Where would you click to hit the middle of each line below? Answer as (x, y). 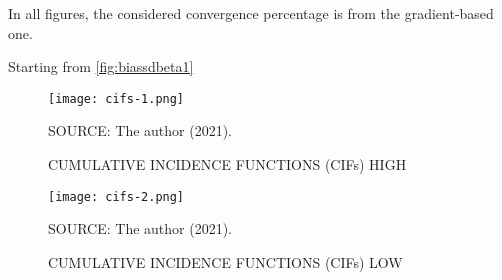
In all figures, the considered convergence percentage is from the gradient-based (251, 13)
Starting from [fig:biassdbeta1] (101, 66)
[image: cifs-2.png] (116, 196)
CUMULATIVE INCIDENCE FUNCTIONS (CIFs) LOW (225, 261)
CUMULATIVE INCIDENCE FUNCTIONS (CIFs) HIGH (227, 164)
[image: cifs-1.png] (116, 98)
